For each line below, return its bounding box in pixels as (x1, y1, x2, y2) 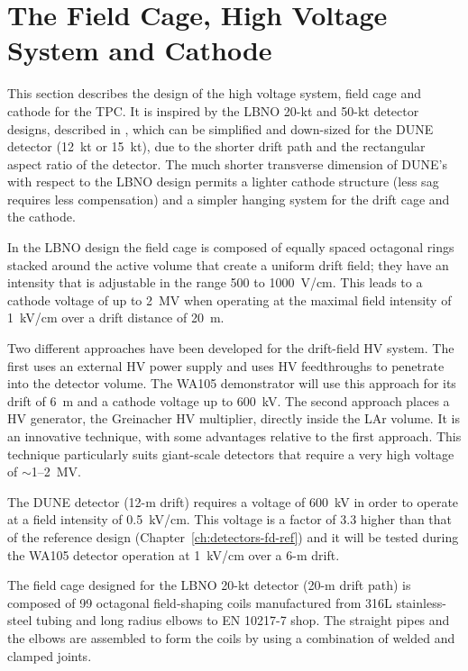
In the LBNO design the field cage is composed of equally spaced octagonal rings (7, 238, 454, 257)
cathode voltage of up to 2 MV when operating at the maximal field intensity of (7, 290, 452, 309)
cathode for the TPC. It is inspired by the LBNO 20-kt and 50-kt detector (7, 101, 419, 120)
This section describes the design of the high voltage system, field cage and (7, 84, 422, 103)
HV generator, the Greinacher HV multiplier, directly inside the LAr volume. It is (7, 409, 460, 428)
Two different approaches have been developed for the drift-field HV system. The (7, 339, 454, 358)
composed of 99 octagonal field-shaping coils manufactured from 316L (7, 593, 392, 612)
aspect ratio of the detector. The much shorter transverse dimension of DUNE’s (7, 154, 447, 173)
